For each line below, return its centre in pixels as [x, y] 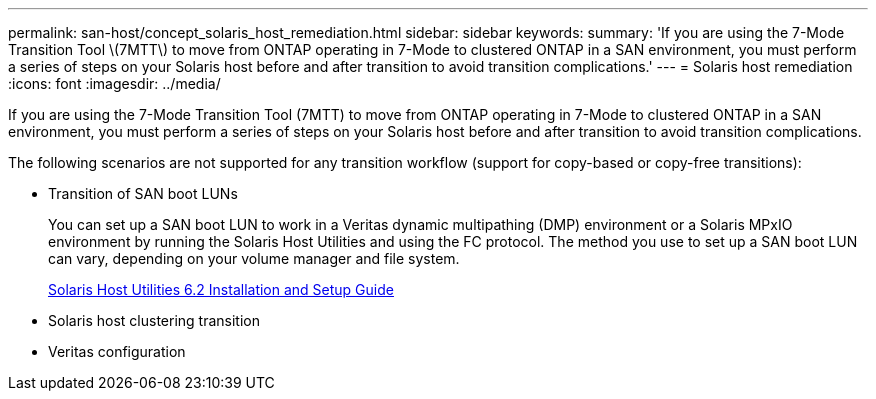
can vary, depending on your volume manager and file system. [254, 258]
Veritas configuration [117, 351]
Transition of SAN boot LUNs [143, 193]
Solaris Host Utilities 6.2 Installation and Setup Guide [221, 289]
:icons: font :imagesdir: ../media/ [114, 83]
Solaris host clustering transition [154, 320]
